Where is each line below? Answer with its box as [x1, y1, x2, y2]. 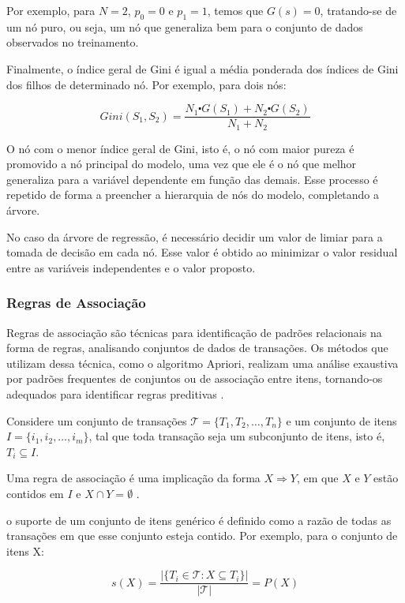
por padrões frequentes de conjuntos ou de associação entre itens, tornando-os [6, 370, 383, 387]
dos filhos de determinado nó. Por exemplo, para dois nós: [6, 76, 287, 92]
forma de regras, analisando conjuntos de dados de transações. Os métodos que [6, 339, 388, 356]
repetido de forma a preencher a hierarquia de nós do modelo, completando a [6, 186, 380, 203]
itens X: [6, 542, 44, 559]
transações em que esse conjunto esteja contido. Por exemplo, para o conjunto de [6, 527, 398, 544]
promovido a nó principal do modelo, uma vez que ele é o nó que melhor [6, 155, 357, 172]
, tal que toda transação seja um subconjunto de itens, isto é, [88, 428, 385, 444]
